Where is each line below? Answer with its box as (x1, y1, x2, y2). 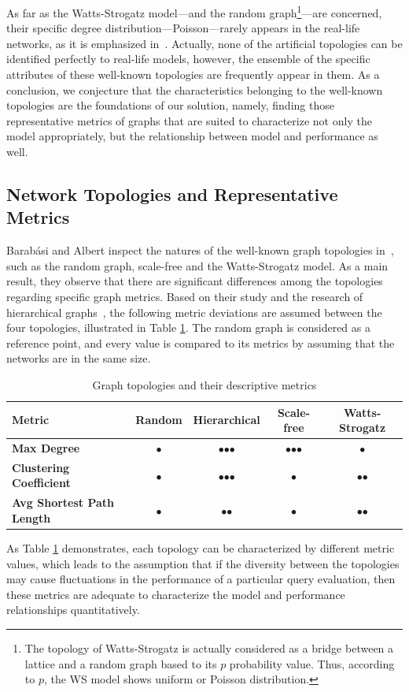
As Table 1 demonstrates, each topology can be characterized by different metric (6, 539, 395, 556)
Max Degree (12, 439, 80, 456)
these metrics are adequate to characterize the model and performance (6, 586, 345, 602)
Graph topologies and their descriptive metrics (92, 376, 317, 393)
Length (12, 509, 51, 526)
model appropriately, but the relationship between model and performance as (6, 128, 378, 144)
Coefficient (12, 474, 71, 491)
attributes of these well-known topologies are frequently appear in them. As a (6, 66, 380, 83)
